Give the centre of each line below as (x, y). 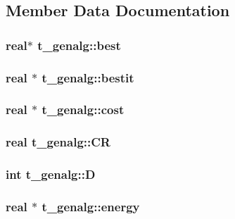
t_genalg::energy (91, 206)
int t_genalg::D (51, 174)
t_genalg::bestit (88, 77)
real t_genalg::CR (58, 142)
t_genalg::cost (83, 109)
